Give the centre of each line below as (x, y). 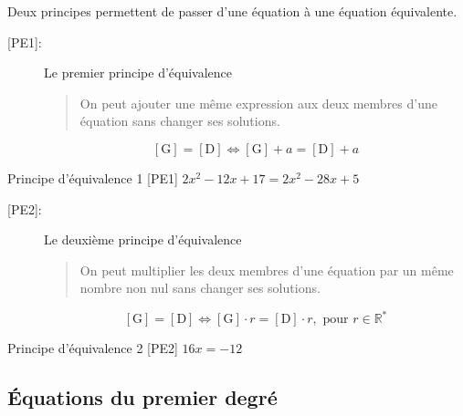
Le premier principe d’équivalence (138, 73)
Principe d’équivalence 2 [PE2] (93, 348)
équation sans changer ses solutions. (180, 121)
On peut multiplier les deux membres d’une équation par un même (267, 270)
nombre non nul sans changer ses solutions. (200, 288)
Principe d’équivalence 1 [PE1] (93, 177)
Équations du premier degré (142, 397)
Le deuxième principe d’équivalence (143, 239)
